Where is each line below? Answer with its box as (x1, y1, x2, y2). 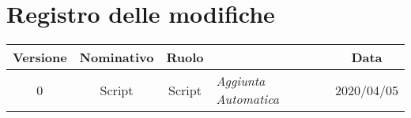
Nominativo (79, 48, 154, 67)
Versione (13, 48, 67, 67)
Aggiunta (216, 72, 266, 90)
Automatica (216, 90, 279, 109)
